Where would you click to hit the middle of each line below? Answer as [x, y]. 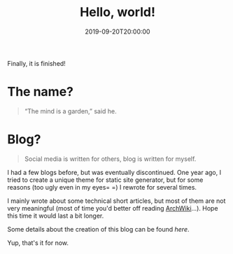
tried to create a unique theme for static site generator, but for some [105, 180]
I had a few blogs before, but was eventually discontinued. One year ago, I [114, 172]
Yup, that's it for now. [38, 243]
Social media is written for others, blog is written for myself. [110, 159]
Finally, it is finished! [37, 63]
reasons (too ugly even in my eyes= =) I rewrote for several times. [102, 187]
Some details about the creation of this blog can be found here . [99, 229]
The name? [41, 92]
